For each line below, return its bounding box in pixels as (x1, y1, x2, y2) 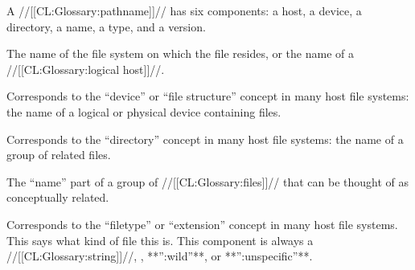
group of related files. (6, 146, 111, 163)
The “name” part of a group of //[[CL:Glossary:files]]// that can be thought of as (6, 173, 409, 190)
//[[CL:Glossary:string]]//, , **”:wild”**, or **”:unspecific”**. (6, 247, 313, 264)
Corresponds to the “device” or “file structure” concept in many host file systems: (6, 88, 409, 104)
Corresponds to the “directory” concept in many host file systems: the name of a (6, 130, 404, 147)
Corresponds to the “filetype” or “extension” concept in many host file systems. (6, 215, 398, 232)
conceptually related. (6, 189, 109, 206)
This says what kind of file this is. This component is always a (6, 231, 314, 248)
